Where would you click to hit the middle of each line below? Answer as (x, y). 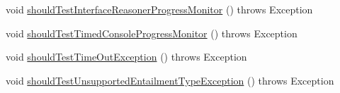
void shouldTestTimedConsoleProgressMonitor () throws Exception (152, 33)
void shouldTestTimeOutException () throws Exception (126, 57)
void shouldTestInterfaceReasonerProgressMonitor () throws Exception (159, 9)
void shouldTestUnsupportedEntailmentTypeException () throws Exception (170, 80)
